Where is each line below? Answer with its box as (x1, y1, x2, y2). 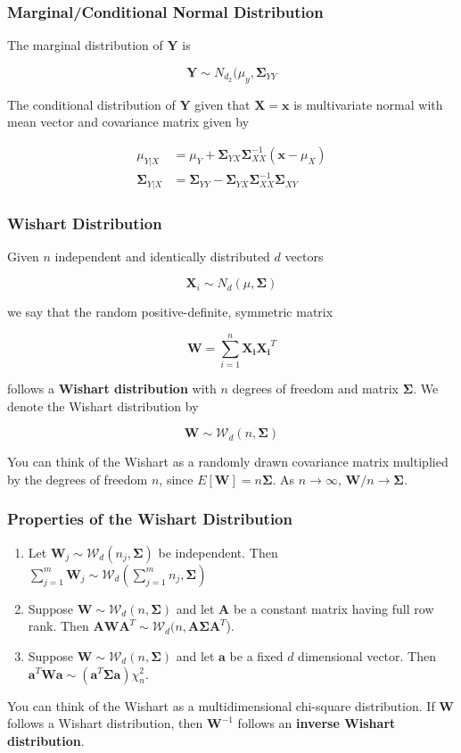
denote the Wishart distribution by (7, 396, 199, 415)
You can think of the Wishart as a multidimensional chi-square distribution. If (7, 696, 435, 715)
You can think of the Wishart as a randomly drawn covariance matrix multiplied (7, 452, 449, 471)
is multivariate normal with (293, 95, 443, 113)
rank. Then (28, 616, 89, 635)
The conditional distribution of (7, 95, 176, 113)
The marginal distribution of (7, 36, 163, 54)
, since (159, 469, 193, 488)
